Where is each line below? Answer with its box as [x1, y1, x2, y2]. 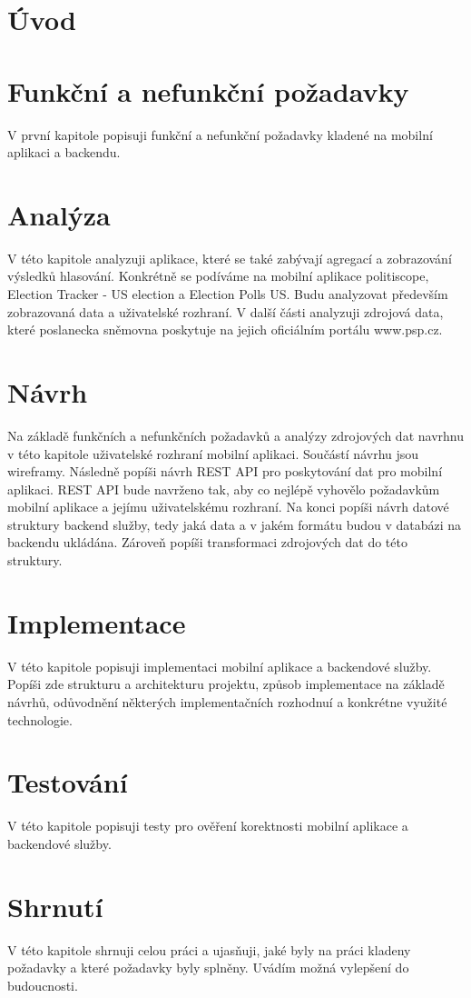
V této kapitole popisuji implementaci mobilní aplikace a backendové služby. [7, 656, 432, 675]
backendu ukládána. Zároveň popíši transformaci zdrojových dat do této [7, 533, 407, 552]
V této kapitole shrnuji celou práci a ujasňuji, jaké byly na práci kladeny [7, 940, 411, 959]
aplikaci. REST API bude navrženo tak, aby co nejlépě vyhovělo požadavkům [7, 479, 440, 498]
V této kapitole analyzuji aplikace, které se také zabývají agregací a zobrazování [7, 248, 452, 267]
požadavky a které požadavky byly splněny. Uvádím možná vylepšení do [7, 958, 409, 977]
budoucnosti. [7, 975, 78, 994]
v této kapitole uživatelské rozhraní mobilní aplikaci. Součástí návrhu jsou [7, 444, 419, 463]
